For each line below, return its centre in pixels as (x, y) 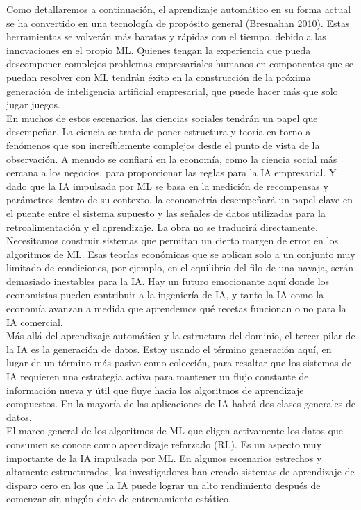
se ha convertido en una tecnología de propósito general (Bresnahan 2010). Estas (178, 23)
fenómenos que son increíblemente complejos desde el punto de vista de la (163, 145)
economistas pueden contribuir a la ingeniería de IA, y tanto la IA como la (165, 295)
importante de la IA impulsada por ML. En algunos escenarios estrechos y (164, 458)
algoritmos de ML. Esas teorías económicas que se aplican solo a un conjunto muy (181, 254)
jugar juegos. (33, 104)
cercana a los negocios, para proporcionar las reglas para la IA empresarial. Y (171, 172)
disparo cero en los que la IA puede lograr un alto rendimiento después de (163, 485)
